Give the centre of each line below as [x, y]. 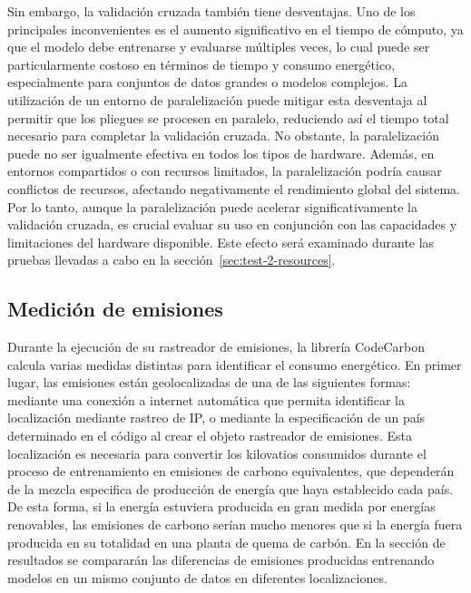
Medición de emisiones [115, 309]
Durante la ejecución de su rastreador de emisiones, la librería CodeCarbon [216, 347]
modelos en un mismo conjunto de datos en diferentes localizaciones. [197, 577]
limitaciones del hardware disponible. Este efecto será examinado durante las [221, 242]
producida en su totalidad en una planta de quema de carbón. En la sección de [226, 542]
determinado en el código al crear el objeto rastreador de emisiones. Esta [210, 436]
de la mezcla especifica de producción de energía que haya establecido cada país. [231, 488]
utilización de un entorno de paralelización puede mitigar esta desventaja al [217, 99]
